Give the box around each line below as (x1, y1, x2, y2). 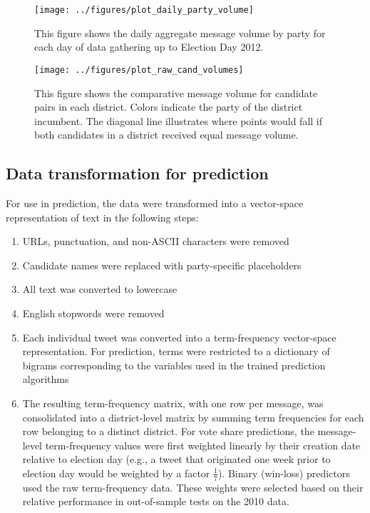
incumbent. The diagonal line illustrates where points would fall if (34, 113, 323, 128)
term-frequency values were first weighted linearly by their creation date (45, 437, 361, 452)
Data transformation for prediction (6, 162, 269, 184)
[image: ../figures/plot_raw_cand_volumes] (34, 64, 244, 75)
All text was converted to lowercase (22, 282, 178, 297)
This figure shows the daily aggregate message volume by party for (34, 25, 326, 40)
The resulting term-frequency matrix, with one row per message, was (22, 396, 324, 411)
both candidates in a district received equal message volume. (34, 127, 299, 142)
